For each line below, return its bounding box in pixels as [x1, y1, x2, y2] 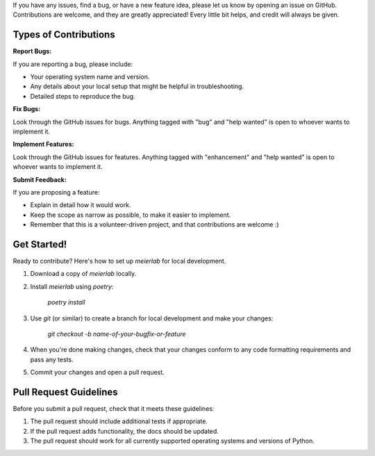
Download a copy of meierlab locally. [30, 270, 137, 278]
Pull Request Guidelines [12, 386, 118, 398]
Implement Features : [12, 140, 74, 149]
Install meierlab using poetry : [30, 282, 114, 291]
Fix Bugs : [12, 105, 41, 113]
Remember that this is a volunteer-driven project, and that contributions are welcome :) [30, 220, 279, 229]
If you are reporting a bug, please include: [12, 60, 133, 68]
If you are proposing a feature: [12, 188, 100, 196]
